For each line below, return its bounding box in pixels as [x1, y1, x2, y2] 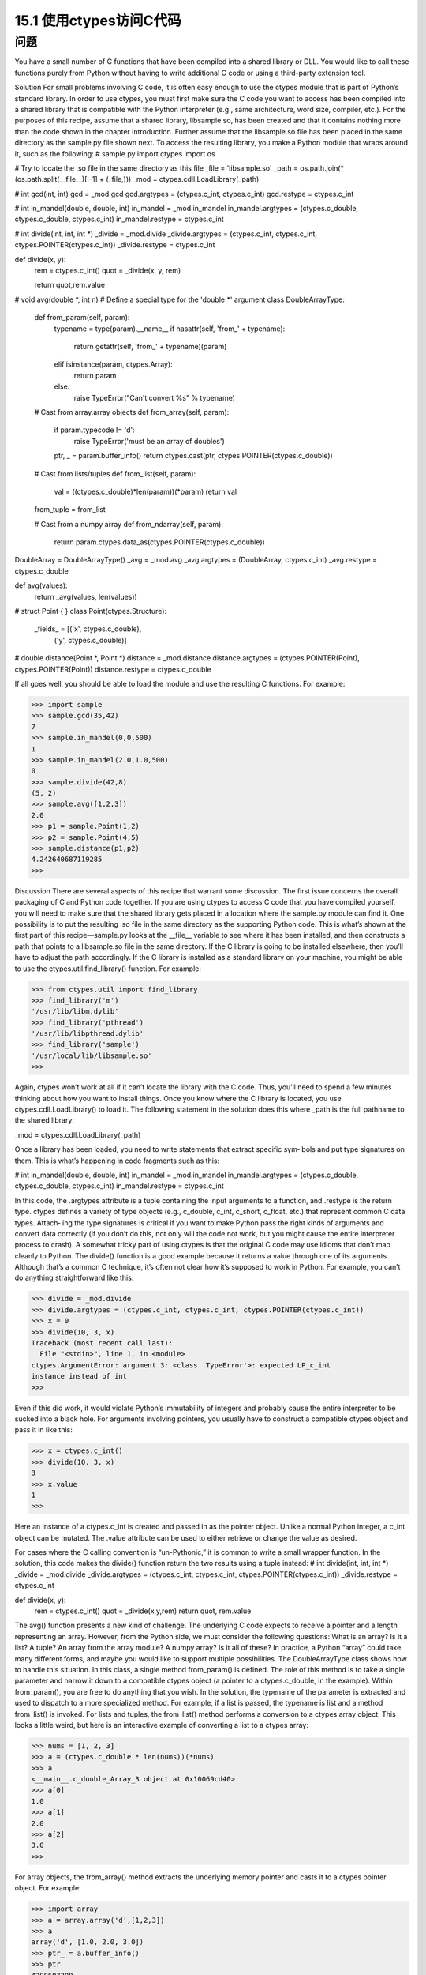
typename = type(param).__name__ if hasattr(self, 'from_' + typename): [54, 324, 286, 333]
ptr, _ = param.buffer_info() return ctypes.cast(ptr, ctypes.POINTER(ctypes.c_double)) [54, 451, 333, 461]
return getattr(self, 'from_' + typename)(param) [73, 341, 227, 351]
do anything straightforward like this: [14, 1273, 134, 1283]
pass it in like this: [14, 1425, 73, 1435]
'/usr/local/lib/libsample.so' [31, 1051, 153, 1060]
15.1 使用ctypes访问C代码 [14, 12, 181, 29]
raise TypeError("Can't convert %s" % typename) [73, 393, 236, 402]
